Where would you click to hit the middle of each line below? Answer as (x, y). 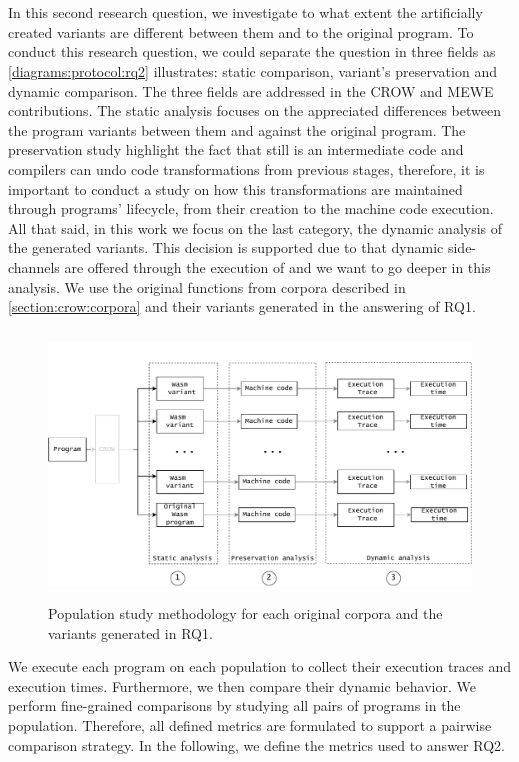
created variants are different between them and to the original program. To (241, 31)
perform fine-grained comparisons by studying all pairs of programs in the (234, 705)
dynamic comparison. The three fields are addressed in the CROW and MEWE (251, 90)
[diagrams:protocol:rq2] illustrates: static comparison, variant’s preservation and (252, 70)
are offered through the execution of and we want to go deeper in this (277, 266)
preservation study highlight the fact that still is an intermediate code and (236, 149)
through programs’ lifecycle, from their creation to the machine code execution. (251, 208)
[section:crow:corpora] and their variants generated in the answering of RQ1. (242, 306)
